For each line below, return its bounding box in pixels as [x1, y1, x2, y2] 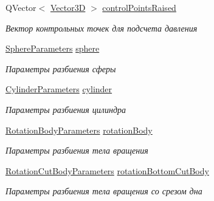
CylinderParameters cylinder [5, 83, 112, 95]
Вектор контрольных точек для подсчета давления [5, 21, 198, 34]
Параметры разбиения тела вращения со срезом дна [5, 185, 202, 197]
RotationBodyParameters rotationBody [5, 123, 153, 136]
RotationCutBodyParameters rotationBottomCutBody [5, 164, 209, 177]
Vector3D [50, 1, 86, 13]
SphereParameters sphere [5, 42, 100, 55]
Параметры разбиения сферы [5, 62, 116, 75]
